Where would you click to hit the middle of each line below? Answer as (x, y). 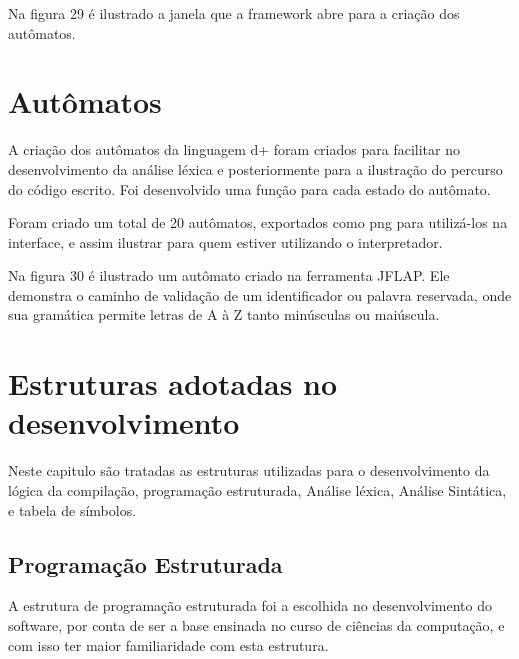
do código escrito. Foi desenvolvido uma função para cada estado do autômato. (249, 188)
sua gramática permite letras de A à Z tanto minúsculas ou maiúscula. (224, 314)
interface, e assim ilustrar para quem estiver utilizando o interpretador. (225, 241)
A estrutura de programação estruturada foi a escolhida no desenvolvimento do (250, 605)
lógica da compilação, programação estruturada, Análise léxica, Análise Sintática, (257, 489)
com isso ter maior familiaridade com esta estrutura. (168, 644)
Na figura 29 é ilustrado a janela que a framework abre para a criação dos (234, 13)
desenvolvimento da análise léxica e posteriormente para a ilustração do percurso (255, 168)
